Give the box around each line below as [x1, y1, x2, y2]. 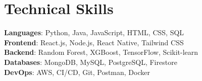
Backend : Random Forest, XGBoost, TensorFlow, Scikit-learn [4, 47, 198, 57]
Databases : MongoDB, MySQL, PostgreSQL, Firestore [4, 56, 177, 67]
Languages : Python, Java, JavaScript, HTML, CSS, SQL [4, 27, 184, 38]
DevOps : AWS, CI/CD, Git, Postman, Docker [4, 66, 150, 77]
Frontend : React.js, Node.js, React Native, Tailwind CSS [4, 37, 184, 47]
